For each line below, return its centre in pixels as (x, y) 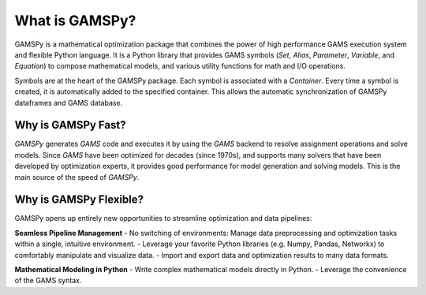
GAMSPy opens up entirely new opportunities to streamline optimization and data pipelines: (163, 218)
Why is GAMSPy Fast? (70, 125)
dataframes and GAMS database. (69, 103)
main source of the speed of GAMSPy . (77, 177)
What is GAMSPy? (75, 21)
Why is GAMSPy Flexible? (79, 200)
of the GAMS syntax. (48, 281)
